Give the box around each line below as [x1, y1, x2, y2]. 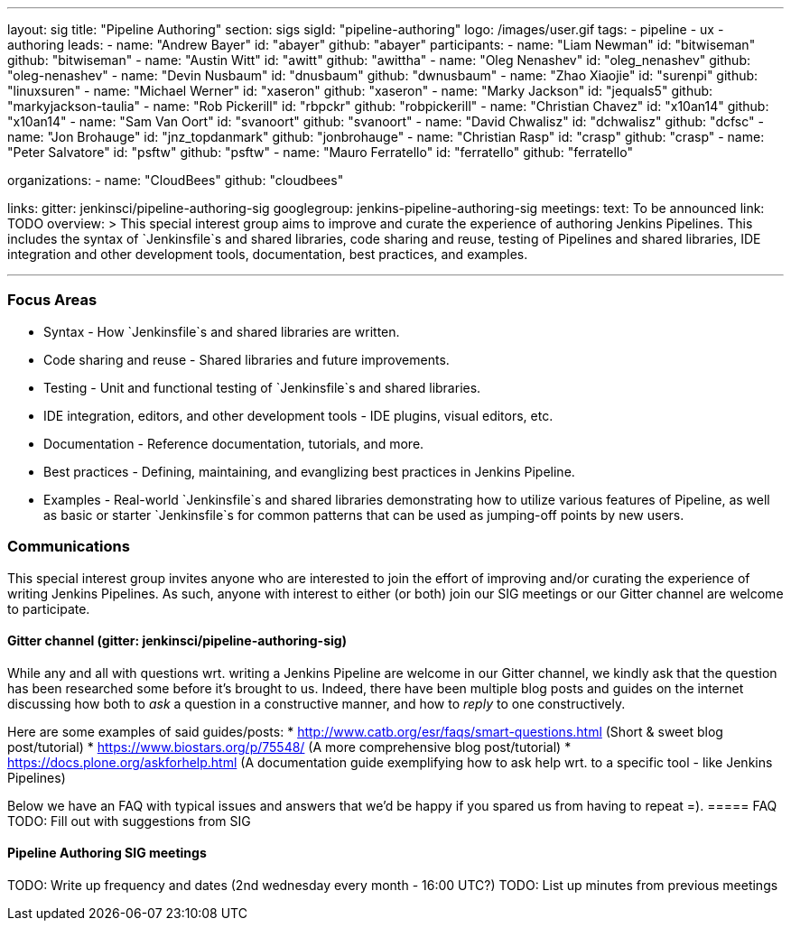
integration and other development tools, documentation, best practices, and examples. [7, 246, 528, 262]
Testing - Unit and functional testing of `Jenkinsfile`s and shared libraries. [43, 379, 481, 395]
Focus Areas [7, 291, 98, 310]
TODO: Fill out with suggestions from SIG [7, 812, 251, 829]
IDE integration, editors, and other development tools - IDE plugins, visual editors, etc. [43, 407, 554, 423]
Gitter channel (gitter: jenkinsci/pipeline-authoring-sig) [7, 633, 347, 649]
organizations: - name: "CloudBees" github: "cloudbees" [7, 172, 344, 188]
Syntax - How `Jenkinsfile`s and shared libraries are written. [43, 323, 400, 339]
